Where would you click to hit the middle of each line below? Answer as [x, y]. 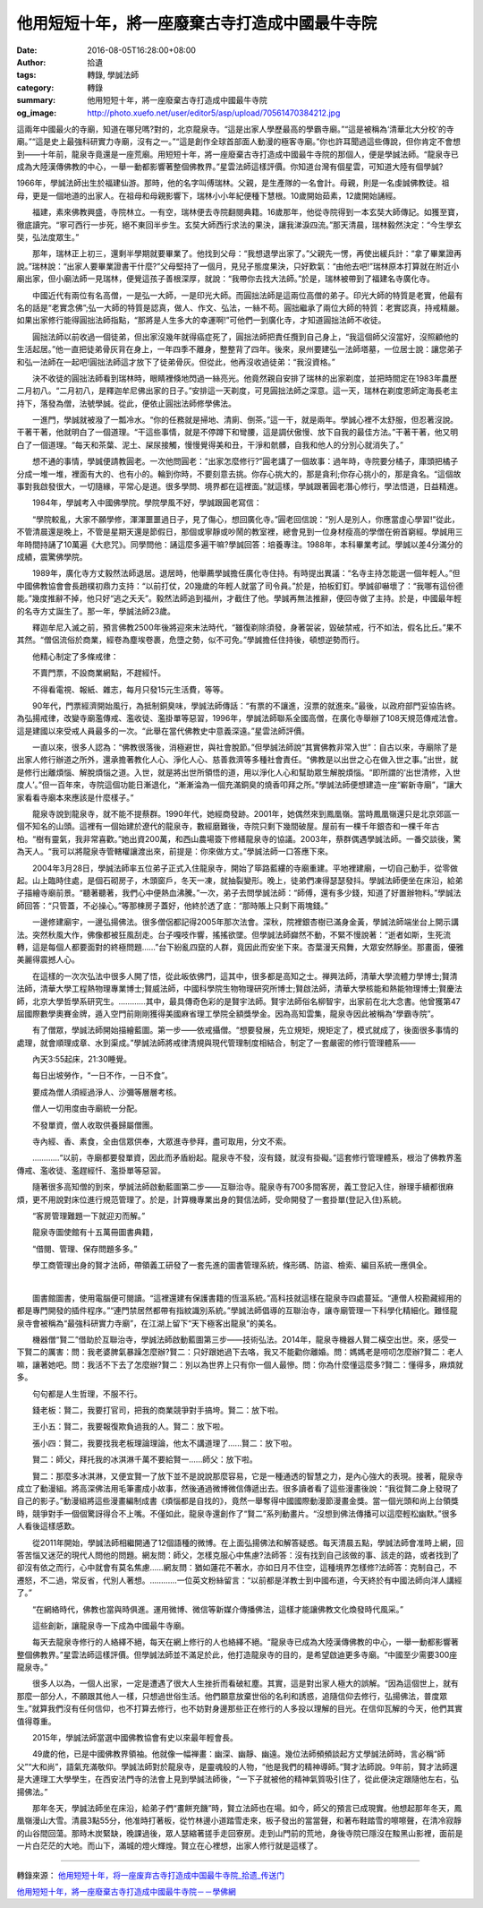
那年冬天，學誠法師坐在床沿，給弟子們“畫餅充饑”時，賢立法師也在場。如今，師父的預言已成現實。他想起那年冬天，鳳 [247, 1808]
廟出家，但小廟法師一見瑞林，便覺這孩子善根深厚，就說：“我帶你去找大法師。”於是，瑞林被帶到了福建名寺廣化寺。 [226, 279]
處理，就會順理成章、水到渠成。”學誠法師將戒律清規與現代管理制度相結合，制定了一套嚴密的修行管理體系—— [216, 1043]
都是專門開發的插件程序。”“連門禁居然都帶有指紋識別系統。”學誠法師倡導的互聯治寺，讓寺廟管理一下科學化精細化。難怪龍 [237, 1311]
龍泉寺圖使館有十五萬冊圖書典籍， [95, 1233]
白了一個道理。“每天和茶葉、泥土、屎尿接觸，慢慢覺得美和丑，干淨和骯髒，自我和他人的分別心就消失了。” [210, 444]
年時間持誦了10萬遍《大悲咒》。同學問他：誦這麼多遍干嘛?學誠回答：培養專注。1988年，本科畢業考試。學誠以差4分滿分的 [240, 544]
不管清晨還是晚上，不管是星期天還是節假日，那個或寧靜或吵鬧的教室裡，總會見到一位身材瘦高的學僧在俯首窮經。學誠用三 [240, 532]
